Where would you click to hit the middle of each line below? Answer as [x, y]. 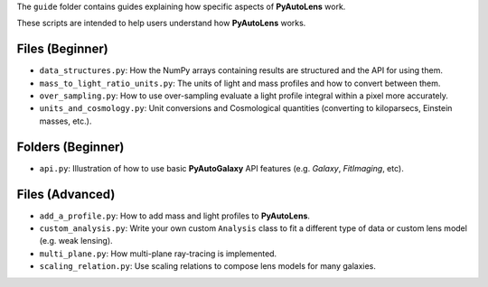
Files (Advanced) [66, 194]
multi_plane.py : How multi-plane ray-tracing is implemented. [158, 254]
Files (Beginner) [62, 49]
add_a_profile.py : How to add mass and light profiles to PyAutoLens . [175, 216]
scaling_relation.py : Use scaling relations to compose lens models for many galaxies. [208, 266]
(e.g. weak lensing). [76, 241]
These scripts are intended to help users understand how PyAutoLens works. [161, 23]
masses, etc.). [66, 121]
